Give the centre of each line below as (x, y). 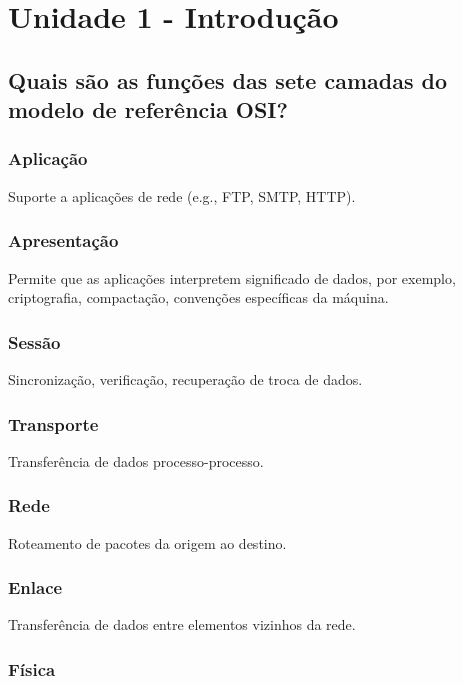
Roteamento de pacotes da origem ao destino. (147, 542)
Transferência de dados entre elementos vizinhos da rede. (182, 624)
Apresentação (63, 240)
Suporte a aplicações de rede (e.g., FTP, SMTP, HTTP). (182, 195)
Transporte (53, 423)
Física (32, 668)
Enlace (35, 587)
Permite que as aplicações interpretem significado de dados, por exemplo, (232, 277)
